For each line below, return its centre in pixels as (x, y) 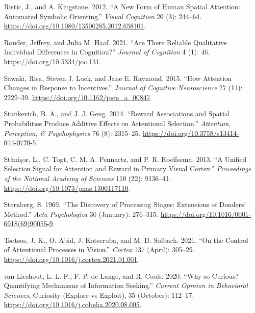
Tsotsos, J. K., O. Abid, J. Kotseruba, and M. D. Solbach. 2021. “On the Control (126, 240)
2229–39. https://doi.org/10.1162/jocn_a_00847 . (78, 97)
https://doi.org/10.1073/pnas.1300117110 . (67, 188)
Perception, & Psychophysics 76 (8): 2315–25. (72, 133)
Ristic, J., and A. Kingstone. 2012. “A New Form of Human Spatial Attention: (122, 6)
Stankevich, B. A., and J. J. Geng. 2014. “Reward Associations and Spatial (117, 114)
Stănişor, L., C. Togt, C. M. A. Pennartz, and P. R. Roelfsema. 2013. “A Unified (125, 159)
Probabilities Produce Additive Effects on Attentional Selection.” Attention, (117, 123)
